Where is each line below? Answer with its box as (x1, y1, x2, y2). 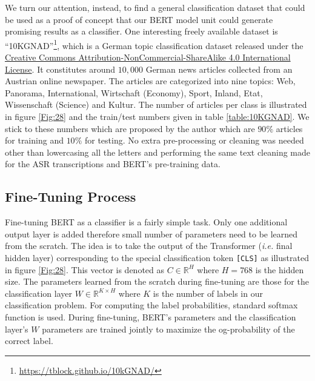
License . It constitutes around (5, 62, 116, 75)
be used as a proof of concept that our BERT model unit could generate (5, 13, 273, 25)
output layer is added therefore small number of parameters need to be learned (5, 227, 298, 240)
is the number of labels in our (153, 287, 263, 299)
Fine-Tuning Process (5, 187, 136, 206)
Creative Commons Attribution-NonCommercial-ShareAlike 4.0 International (5, 51, 291, 64)
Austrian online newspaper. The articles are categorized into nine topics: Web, (5, 75, 296, 87)
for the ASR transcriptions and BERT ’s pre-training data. (5, 157, 220, 170)
